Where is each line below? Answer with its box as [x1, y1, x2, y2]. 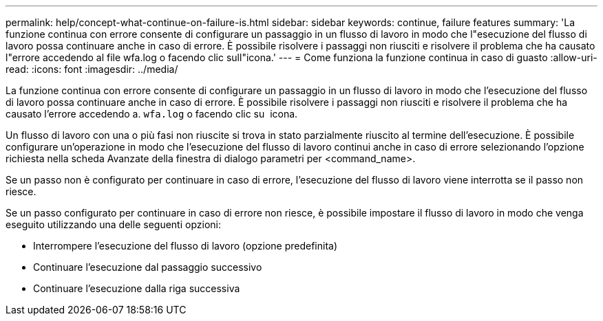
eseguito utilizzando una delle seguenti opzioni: [6, 219, 221, 230]
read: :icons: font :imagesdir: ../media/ [6, 63, 178, 75]
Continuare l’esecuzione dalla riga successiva [33, 283, 240, 294]
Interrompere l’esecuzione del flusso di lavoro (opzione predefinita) [33, 240, 338, 252]
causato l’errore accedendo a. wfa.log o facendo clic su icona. [6, 108, 298, 120]
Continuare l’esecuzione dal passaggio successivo [33, 261, 262, 273]
